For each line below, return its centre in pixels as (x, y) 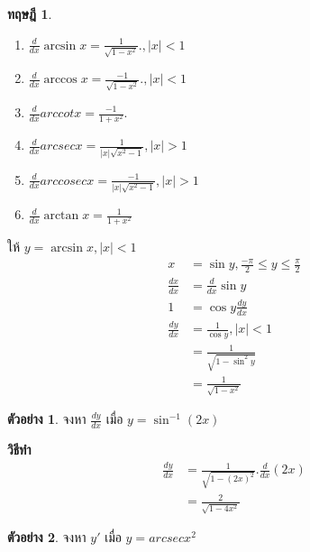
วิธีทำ (19, 450)
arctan (61, 216)
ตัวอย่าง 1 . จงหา (47, 419)
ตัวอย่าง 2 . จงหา (47, 537)
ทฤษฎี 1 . (30, 14)
